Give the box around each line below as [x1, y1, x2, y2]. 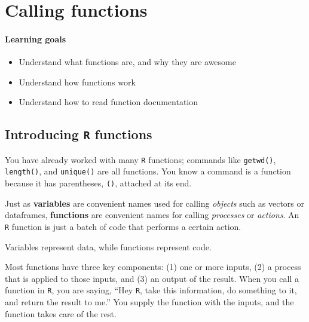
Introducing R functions [5, 125, 152, 143]
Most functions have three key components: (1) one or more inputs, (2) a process [5, 260, 301, 273]
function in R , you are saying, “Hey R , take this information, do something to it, [5, 284, 297, 296]
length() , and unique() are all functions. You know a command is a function [5, 165, 291, 177]
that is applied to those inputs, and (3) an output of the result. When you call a [5, 272, 299, 284]
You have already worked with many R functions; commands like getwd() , [5, 153, 276, 165]
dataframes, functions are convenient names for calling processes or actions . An [5, 208, 299, 221]
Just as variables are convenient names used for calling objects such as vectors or [5, 197, 305, 209]
